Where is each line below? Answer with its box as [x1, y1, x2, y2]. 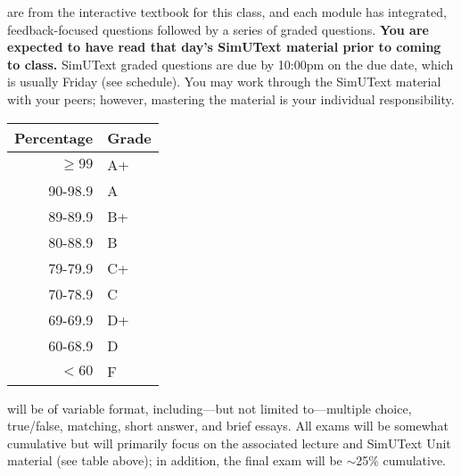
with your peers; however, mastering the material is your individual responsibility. [7, 89, 455, 108]
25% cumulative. [356, 451, 446, 470]
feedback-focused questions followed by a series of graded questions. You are [7, 20, 429, 38]
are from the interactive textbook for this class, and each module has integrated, [7, 3, 447, 21]
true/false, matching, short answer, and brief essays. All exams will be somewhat [7, 416, 449, 435]
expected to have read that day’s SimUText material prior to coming [7, 37, 441, 56]
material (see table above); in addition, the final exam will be [7, 451, 342, 470]
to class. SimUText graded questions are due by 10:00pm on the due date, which [7, 54, 454, 73]
